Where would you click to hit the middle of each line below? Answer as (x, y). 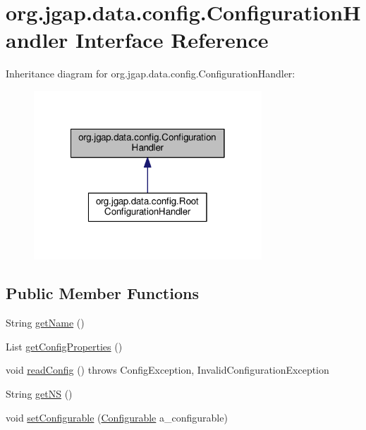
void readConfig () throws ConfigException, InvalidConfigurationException (167, 370)
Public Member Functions (102, 293)
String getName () (45, 323)
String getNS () (39, 394)
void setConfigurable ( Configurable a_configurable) (117, 417)
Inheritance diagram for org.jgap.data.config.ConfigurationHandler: (151, 74)
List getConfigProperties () (64, 346)
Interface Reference (172, 40)
